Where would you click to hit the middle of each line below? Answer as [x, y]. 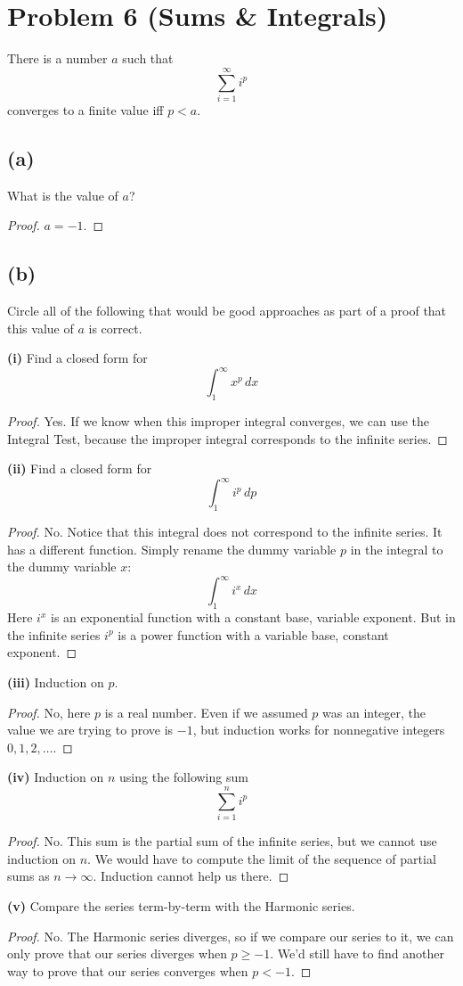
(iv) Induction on [56, 777]
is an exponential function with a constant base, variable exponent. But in [253, 617]
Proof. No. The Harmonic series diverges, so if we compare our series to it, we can [231, 936]
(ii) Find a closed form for [80, 468]
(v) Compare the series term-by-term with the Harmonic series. [181, 905]
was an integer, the [374, 712]
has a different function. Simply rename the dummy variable [172, 549]
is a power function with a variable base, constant [253, 634]
